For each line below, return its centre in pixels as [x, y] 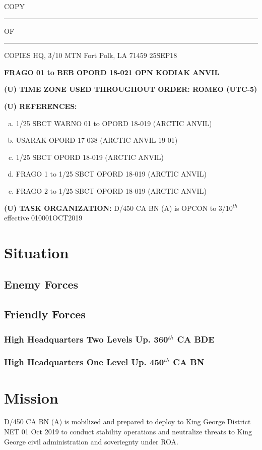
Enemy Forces [41, 284]
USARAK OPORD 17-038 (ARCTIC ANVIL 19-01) [97, 140]
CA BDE [196, 339]
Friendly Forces [45, 314]
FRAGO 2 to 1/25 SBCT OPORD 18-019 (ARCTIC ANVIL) [111, 190]
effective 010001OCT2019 [43, 218]
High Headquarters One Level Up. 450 [84, 362]
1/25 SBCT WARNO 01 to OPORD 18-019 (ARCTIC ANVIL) [114, 123]
